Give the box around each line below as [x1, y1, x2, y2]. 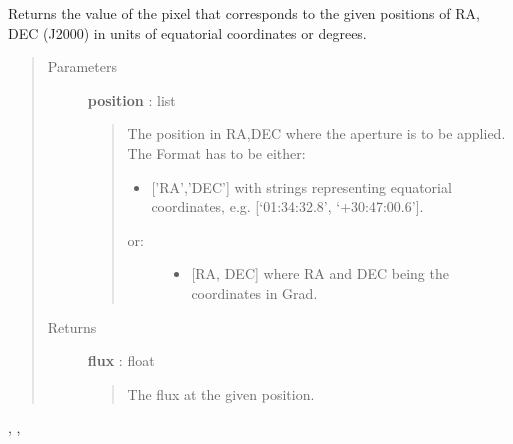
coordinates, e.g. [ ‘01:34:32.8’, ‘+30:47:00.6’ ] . [151, 196, 424, 217]
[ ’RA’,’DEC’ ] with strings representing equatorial [151, 176, 452, 197]
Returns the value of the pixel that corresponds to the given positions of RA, [8, 3, 480, 23]
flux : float [87, 350, 155, 371]
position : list [87, 89, 176, 110]
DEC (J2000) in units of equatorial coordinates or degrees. [8, 22, 367, 43]
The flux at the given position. [127, 383, 315, 404]
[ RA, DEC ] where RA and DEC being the [191, 263, 449, 284]
